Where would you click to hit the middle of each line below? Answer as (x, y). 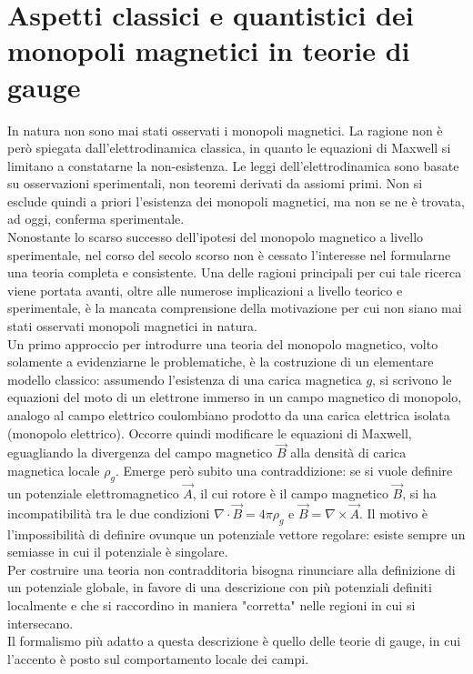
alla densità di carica (348, 453)
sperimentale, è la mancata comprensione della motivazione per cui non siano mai (235, 308)
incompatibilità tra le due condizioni (109, 513)
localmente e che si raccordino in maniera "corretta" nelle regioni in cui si (211, 605)
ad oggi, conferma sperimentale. (96, 219)
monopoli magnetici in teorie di (209, 50)
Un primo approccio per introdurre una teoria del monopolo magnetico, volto (223, 343)
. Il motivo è (394, 513)
